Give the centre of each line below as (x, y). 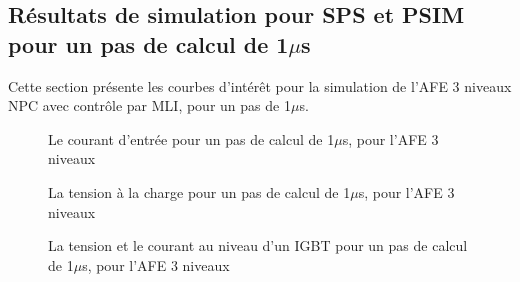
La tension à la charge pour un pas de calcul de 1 (199, 191)
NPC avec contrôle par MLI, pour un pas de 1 (149, 105)
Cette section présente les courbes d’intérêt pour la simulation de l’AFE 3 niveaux (260, 85)
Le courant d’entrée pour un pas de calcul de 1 (191, 138)
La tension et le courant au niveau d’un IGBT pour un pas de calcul (258, 245)
